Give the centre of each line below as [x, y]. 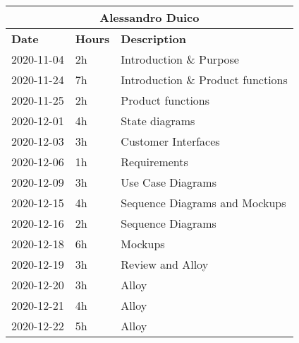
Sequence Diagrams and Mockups [203, 203]
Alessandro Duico [149, 17]
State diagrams [158, 121]
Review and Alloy [165, 264]
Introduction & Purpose [180, 59]
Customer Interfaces [170, 141]
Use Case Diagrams [169, 182]
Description [153, 39]
